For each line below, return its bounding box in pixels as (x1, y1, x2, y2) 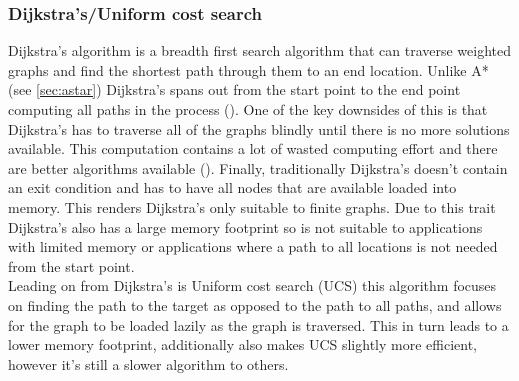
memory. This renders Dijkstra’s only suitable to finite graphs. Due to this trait (8, 196, 496, 217)
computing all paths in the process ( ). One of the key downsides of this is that (8, 99, 488, 119)
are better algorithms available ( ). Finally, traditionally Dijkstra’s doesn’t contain (8, 157, 508, 178)
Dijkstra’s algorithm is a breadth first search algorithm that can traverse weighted (8, 40, 512, 61)
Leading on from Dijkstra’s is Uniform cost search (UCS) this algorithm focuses (8, 275, 497, 296)
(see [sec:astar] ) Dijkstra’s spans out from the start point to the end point (8, 79, 461, 100)
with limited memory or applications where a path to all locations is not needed (8, 236, 498, 257)
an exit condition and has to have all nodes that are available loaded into (8, 177, 457, 198)
